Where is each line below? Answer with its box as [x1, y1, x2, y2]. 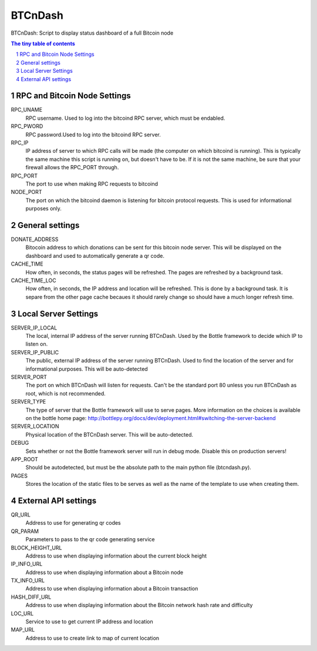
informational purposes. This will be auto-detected [25, 365, 148, 373]
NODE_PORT [11, 189, 42, 196]
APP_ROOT [11, 455, 38, 462]
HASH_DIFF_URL [11, 593, 52, 600]
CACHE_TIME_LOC [11, 277, 56, 284]
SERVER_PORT [11, 373, 47, 380]
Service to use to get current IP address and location [25, 618, 153, 625]
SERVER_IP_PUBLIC [11, 348, 59, 355]
